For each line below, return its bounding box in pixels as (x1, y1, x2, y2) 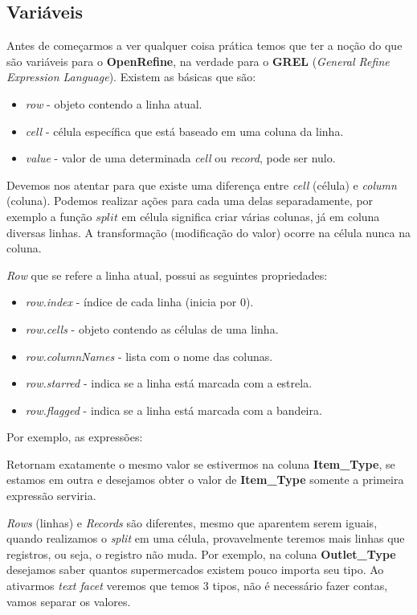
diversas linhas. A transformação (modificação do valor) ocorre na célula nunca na (6, 223, 411, 240)
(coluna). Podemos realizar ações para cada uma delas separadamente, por (6, 192, 374, 209)
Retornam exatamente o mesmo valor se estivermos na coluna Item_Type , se (6, 455, 395, 472)
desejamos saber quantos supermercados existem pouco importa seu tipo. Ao (6, 561, 384, 578)
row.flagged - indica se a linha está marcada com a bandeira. (25, 401, 322, 418)
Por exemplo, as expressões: (6, 428, 143, 445)
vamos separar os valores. (6, 592, 131, 609)
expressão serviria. (6, 487, 96, 504)
